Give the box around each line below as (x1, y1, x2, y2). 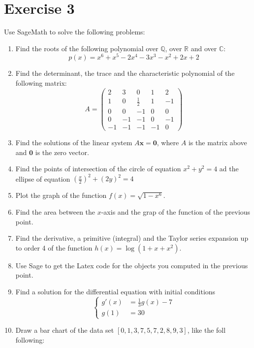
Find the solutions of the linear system (15, 137, 132, 148)
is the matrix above (188, 137, 247, 148)
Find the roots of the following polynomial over (15, 43, 159, 53)
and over (190, 43, 217, 53)
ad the (219, 163, 239, 174)
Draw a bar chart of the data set (15, 325, 114, 335)
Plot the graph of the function (15, 190, 107, 200)
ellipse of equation (15, 173, 70, 184)
